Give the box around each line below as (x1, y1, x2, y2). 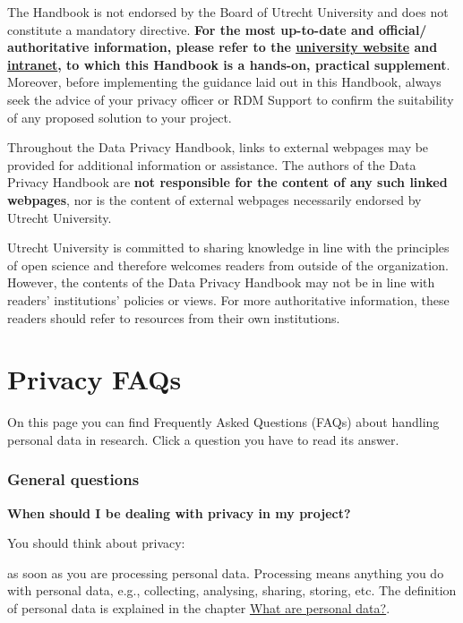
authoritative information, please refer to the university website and (7, 38, 438, 56)
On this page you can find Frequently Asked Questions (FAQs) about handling (7, 413, 440, 431)
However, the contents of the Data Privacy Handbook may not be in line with (7, 273, 435, 292)
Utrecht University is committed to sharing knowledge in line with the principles (7, 238, 450, 257)
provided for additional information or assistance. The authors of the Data (7, 155, 416, 174)
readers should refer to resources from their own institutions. (7, 308, 340, 327)
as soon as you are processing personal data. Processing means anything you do (7, 563, 444, 582)
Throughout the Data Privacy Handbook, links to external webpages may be (7, 138, 429, 157)
